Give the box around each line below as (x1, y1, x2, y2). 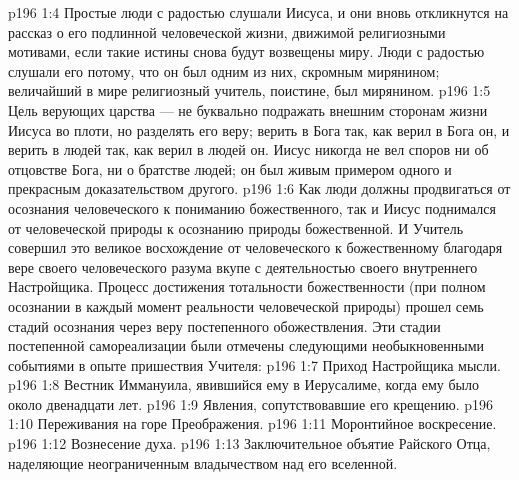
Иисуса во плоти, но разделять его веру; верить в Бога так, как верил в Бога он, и (8, 119, 510, 140)
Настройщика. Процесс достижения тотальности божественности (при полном (8, 276, 486, 297)
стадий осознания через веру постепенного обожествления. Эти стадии (8, 315, 441, 336)
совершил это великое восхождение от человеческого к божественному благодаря (8, 237, 503, 258)
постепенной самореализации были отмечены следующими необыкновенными (8, 335, 485, 356)
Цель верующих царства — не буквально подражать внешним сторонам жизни (8, 99, 488, 120)
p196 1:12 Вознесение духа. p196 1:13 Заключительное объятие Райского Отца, (8, 433, 491, 454)
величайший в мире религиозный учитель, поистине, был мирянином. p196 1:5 (8, 80, 491, 101)
